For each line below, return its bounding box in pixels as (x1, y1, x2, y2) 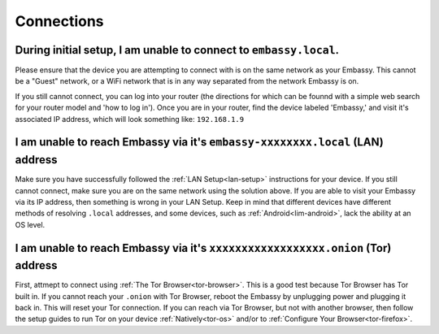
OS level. (15, 219, 46, 229)
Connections (15, 12, 105, 30)
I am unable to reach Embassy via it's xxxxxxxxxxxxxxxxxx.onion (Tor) (15, 241, 392, 255)
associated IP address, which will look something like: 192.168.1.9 (15, 114, 244, 124)
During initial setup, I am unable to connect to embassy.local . (15, 43, 340, 57)
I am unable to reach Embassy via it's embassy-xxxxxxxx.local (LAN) (15, 135, 384, 150)
